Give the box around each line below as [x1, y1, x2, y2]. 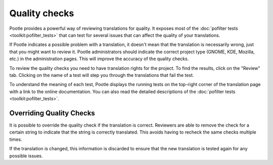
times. [9, 136, 22, 142]
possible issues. [9, 152, 43, 159]
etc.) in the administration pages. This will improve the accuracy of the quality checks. [9, 56, 189, 62]
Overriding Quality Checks [9, 109, 96, 117]
